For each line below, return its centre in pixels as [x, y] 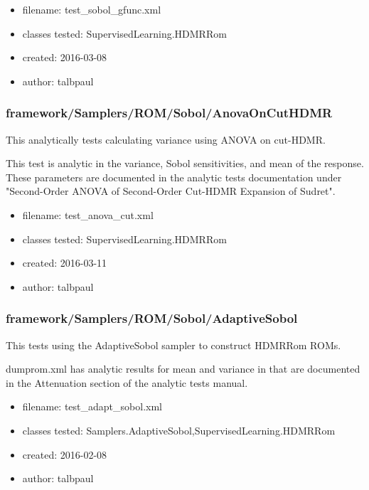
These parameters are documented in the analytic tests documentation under [174, 177]
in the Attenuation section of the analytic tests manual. [127, 382]
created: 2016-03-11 [65, 263]
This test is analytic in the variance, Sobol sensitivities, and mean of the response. [185, 163]
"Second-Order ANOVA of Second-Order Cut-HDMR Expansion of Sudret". [171, 191]
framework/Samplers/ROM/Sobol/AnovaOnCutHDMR [169, 113]
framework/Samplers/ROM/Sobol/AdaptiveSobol [152, 318]
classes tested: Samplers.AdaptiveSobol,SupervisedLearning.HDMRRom [179, 430]
